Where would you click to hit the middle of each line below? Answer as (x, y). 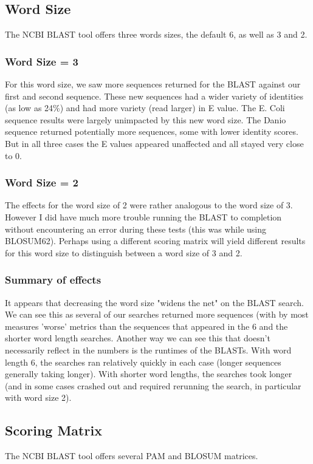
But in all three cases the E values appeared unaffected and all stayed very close (154, 143)
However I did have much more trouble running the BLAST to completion (143, 217)
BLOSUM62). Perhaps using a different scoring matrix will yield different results (155, 241)
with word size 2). (38, 397)
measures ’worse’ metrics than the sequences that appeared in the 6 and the (146, 326)
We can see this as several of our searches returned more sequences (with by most (157, 314)
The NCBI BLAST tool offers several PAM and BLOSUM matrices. (132, 456)
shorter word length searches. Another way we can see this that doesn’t (138, 338)
